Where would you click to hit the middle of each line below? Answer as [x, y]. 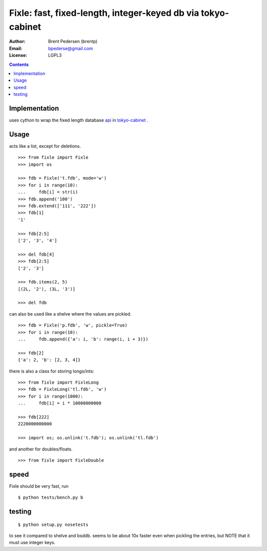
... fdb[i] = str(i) [48, 192]
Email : [16, 48]
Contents [19, 64]
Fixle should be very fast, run [39, 486]
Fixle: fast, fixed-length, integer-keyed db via [104, 13]
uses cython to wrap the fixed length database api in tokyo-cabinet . [79, 120]
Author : [17, 42]
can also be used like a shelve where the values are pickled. [70, 314]
